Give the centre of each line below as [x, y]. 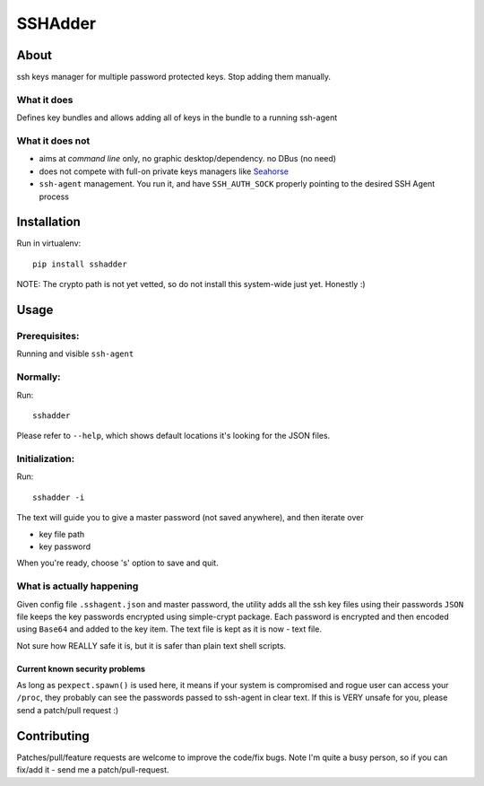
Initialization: [46, 459]
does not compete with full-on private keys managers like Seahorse [164, 171]
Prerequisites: [48, 336]
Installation [48, 222]
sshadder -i [59, 497]
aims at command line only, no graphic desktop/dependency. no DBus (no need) [187, 159]
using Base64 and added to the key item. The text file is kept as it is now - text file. [169, 629]
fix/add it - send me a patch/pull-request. [93, 770]
